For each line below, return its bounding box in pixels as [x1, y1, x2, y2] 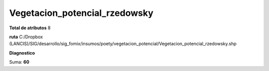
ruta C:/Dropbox [9, 34, 43, 40]
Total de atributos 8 [9, 25, 51, 31]
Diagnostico [9, 50, 35, 56]
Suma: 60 [9, 59, 29, 65]
